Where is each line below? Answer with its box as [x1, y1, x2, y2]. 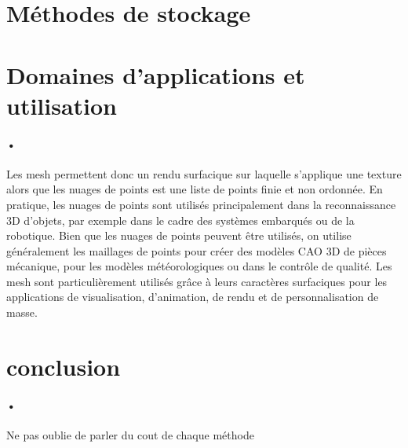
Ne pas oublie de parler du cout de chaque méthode [6, 426, 254, 442]
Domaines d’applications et [6, 58, 305, 90]
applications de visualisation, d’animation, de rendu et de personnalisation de [6, 288, 379, 305]
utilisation [6, 89, 118, 121]
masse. [6, 304, 38, 321]
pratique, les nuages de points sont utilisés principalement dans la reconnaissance [6, 196, 396, 212]
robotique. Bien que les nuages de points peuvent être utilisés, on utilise [6, 227, 352, 244]
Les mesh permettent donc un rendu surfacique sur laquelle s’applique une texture [6, 165, 402, 182]
